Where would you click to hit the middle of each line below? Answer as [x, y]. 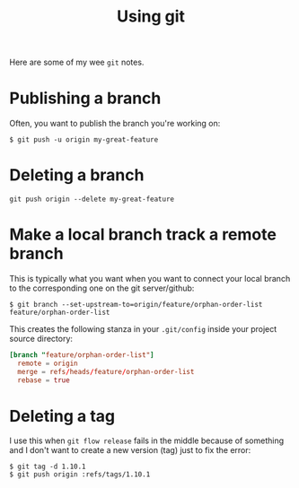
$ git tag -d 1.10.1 [48, 467]
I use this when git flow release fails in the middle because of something [147, 440]
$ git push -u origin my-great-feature [84, 140]
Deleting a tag [62, 416]
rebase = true [44, 380]
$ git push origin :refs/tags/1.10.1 [80, 475]
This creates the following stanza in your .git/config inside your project [143, 329]
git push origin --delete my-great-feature [92, 199]
